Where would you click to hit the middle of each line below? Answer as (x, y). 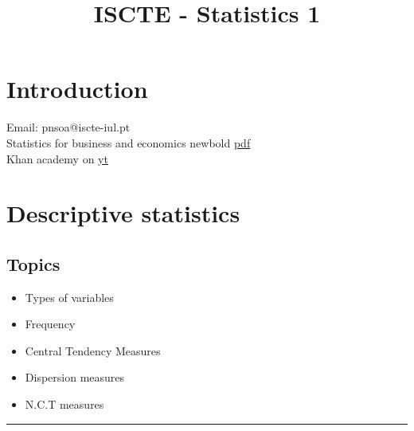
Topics (33, 263)
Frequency (50, 324)
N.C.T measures (64, 404)
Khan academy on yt (57, 158)
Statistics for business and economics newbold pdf (129, 142)
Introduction (77, 89)
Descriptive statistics (123, 213)
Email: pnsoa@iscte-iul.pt (68, 127)
